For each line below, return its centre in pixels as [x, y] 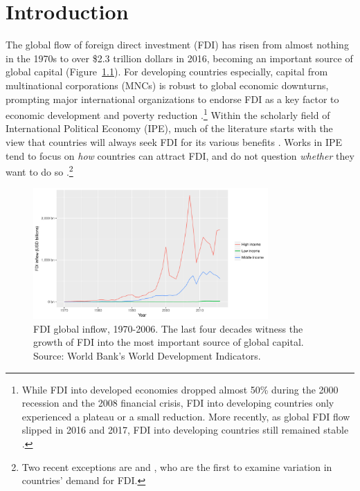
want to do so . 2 [39, 170]
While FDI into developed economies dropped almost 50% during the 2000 [180, 389]
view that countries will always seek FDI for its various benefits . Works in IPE [174, 141]
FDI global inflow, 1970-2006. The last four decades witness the [168, 328]
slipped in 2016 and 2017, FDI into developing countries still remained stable [185, 430]
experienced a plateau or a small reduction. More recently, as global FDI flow [186, 416]
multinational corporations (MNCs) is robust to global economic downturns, [167, 85]
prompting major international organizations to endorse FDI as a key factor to [172, 99]
